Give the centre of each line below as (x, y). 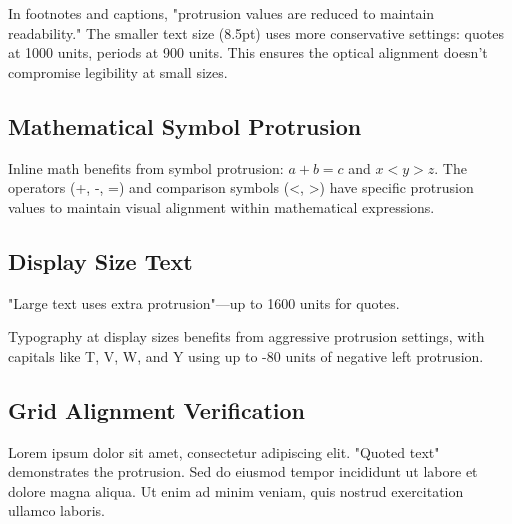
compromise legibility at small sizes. (118, 71)
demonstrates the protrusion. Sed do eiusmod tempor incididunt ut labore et (243, 471)
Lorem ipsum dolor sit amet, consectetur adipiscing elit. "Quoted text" (224, 451)
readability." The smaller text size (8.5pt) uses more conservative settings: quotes (256, 32)
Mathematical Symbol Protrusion (185, 125)
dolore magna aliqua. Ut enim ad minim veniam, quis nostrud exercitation (236, 490)
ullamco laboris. (56, 510)
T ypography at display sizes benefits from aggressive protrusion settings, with (246, 336)
